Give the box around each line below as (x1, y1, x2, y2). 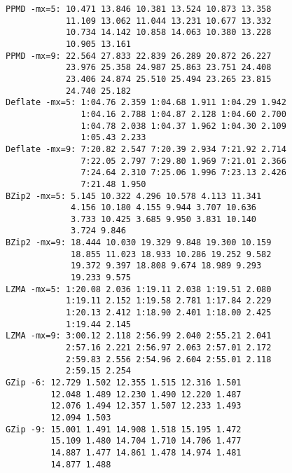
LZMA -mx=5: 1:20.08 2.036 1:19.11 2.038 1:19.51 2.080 (6, 284, 272, 294)
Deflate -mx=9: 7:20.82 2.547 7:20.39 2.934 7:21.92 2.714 (6, 144, 286, 154)
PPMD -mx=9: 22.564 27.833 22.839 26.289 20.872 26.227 (6, 50, 272, 61)
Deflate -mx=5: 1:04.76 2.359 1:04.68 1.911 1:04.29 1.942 (6, 97, 286, 108)
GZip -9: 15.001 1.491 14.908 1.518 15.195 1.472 (6, 424, 242, 434)
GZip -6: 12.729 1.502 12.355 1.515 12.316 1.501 (6, 378, 242, 388)
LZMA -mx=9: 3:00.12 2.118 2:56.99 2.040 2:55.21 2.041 (6, 331, 272, 341)
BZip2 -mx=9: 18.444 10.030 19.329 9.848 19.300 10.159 (6, 238, 272, 248)
